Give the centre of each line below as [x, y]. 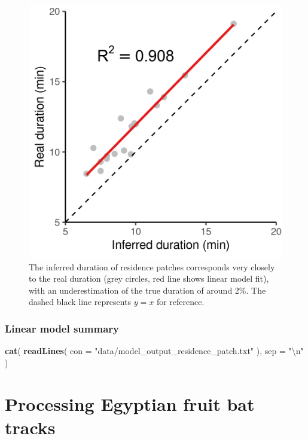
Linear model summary [62, 328]
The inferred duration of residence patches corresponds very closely [152, 266]
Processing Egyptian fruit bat [130, 403]
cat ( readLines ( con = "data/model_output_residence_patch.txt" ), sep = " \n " [154, 351]
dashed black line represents [80, 302]
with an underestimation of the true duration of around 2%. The [147, 290]
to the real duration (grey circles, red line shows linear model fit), [149, 278]
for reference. [180, 302]
